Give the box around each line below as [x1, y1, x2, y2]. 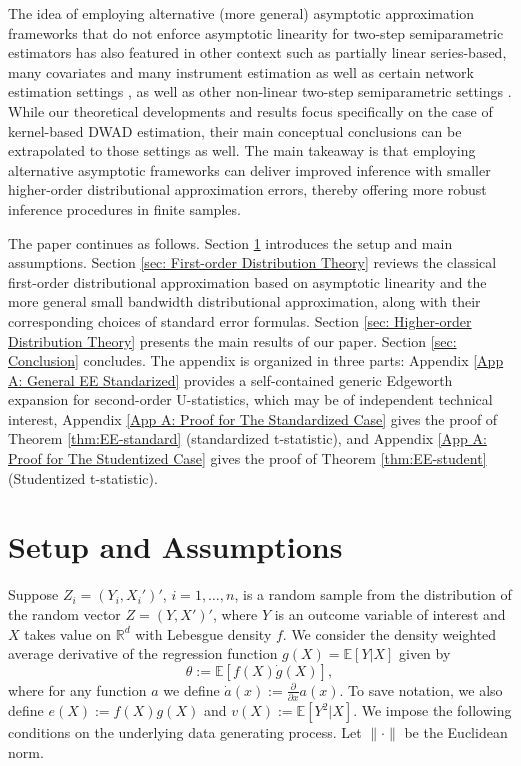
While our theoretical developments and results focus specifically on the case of [8, 100, 493, 121]
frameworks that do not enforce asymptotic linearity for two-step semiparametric [8, 22, 504, 43]
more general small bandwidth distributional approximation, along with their [8, 291, 481, 312]
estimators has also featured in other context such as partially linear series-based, [8, 42, 507, 63]
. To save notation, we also [339, 679, 503, 700]
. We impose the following [353, 700, 512, 721]
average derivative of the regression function [8, 643, 278, 664]
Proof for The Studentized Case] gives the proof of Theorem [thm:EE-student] [8, 448, 487, 469]
